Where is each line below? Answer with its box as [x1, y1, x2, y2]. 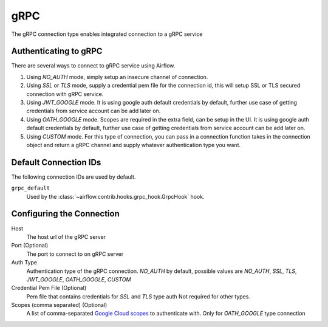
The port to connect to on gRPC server [26, 250, 124, 258]
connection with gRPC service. [26, 90, 104, 97]
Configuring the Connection [11, 208, 120, 219]
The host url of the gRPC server [26, 233, 106, 240]
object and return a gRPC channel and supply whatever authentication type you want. [26, 141, 241, 148]
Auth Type [11, 259, 38, 266]
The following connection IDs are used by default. [11, 173, 136, 181]
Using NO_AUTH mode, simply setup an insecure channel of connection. [26, 73, 208, 80]
